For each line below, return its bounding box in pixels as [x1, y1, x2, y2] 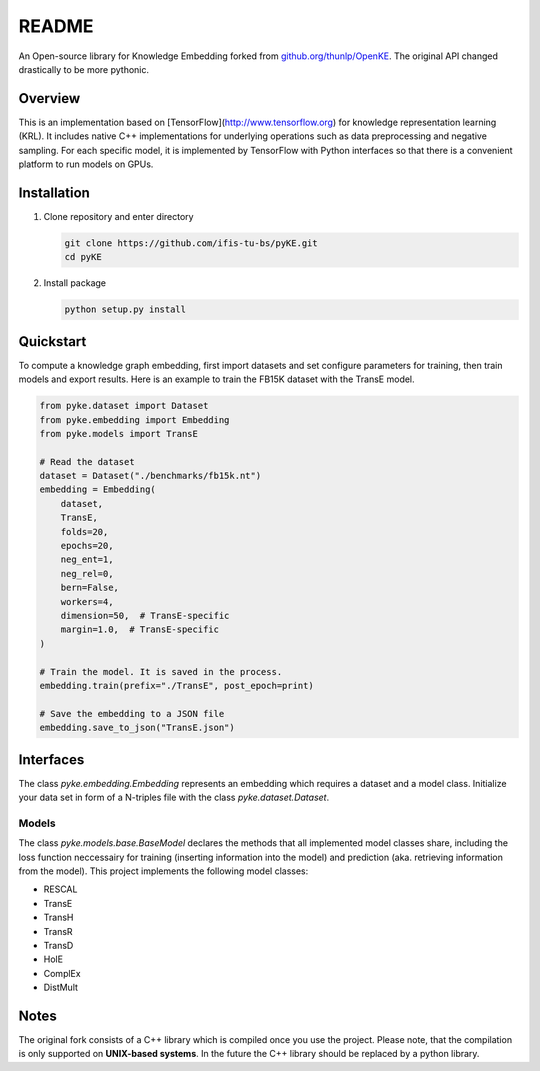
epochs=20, [60, 540, 114, 552]
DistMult [43, 981, 79, 994]
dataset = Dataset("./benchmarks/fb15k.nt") [39, 470, 262, 482]
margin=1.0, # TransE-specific [60, 624, 220, 635]
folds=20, [60, 526, 109, 537]
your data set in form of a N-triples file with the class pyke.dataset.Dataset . [18, 791, 330, 804]
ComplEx [43, 967, 81, 979]
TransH [43, 911, 74, 924]
